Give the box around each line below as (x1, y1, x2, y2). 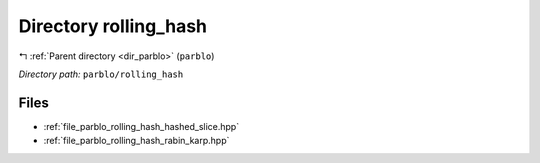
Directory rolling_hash (18, 15, 208, 37)
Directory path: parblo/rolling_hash (18, 68, 184, 80)
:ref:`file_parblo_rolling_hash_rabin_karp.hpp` (43, 135, 230, 147)
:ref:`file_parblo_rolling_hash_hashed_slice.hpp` (43, 120, 240, 132)
